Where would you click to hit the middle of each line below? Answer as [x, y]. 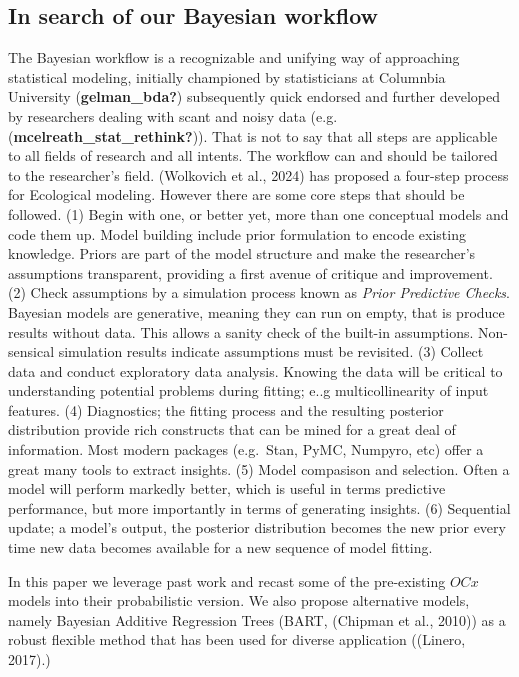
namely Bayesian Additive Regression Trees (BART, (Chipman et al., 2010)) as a [257, 619]
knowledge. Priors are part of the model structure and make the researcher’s [242, 253]
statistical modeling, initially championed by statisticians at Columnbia [227, 76]
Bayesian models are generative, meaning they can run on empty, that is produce [256, 311]
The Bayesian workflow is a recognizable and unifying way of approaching [234, 57]
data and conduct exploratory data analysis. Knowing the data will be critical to [255, 370]
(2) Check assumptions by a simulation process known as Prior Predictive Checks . [259, 292]
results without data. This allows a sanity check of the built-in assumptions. [241, 331]
